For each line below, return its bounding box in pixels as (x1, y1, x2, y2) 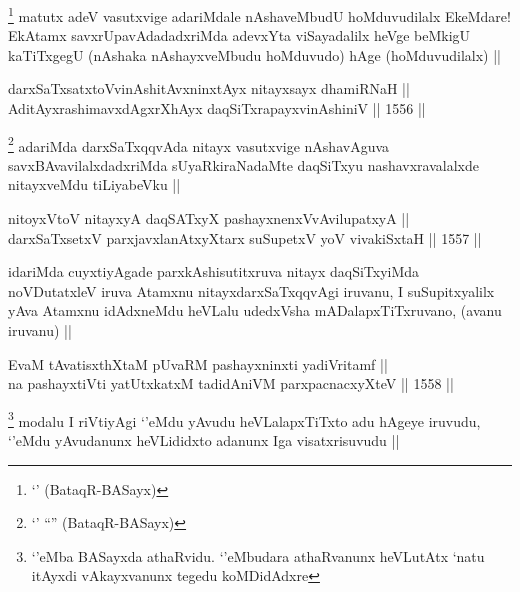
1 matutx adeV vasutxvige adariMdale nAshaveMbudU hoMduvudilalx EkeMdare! (8, 3, 511, 26)
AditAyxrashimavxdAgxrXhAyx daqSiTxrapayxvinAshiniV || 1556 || (8, 98, 426, 119)
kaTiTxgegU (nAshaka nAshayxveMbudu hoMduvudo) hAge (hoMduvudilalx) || (8, 44, 501, 65)
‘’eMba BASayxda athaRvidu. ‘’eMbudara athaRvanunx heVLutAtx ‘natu (31, 545, 485, 566)
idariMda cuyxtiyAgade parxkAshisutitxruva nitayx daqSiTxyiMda (8, 261, 420, 282)
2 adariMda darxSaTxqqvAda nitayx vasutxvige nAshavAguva (8, 132, 390, 156)
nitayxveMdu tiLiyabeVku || (8, 174, 181, 195)
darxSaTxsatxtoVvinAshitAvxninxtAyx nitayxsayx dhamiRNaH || (8, 78, 410, 99)
